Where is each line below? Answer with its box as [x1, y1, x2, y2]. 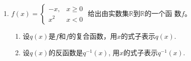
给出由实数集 [88, 8, 129, 18]
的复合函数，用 [69, 31, 118, 41]
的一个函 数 [144, 8, 181, 18]
